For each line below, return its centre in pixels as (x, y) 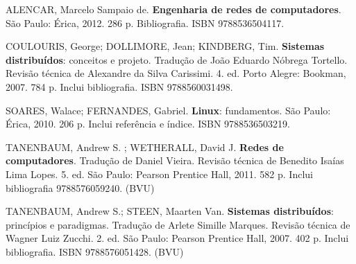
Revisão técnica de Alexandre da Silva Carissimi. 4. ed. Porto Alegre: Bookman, (176, 73)
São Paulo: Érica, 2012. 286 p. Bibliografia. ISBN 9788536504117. (145, 23)
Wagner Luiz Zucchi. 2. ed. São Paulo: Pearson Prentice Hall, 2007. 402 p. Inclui (177, 238)
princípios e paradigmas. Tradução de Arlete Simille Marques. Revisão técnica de (178, 224)
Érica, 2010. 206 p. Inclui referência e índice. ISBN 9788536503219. (148, 124)
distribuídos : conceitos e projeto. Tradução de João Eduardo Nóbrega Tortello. (177, 59)
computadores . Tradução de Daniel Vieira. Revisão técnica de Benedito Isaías (175, 160)
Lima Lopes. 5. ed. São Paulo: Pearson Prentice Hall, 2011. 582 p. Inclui (159, 174)
